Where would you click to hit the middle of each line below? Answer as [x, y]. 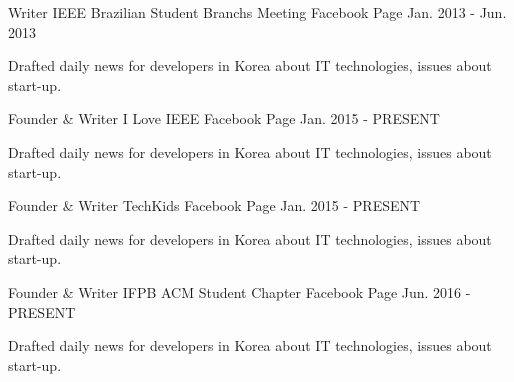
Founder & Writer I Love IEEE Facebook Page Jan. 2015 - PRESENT [224, 118]
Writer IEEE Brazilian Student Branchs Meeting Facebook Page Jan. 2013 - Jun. [257, 12]
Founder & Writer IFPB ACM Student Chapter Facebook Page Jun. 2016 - [239, 291]
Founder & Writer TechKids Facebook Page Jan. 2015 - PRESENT [214, 205]
